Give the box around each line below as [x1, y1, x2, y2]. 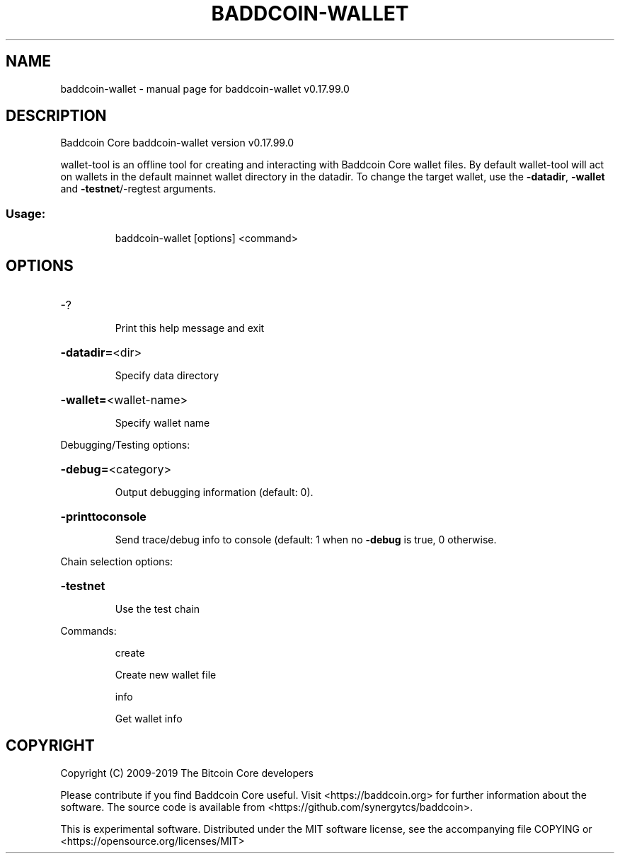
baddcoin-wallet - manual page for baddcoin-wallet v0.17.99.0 [60, 82, 350, 95]
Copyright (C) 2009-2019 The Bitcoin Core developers [60, 766, 314, 779]
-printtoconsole [60, 509, 147, 524]
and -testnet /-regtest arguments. [60, 183, 217, 195]
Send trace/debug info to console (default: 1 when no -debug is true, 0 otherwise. [115, 534, 497, 546]
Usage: [6, 206, 46, 221]
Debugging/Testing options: [60, 439, 190, 451]
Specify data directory [115, 369, 219, 382]
